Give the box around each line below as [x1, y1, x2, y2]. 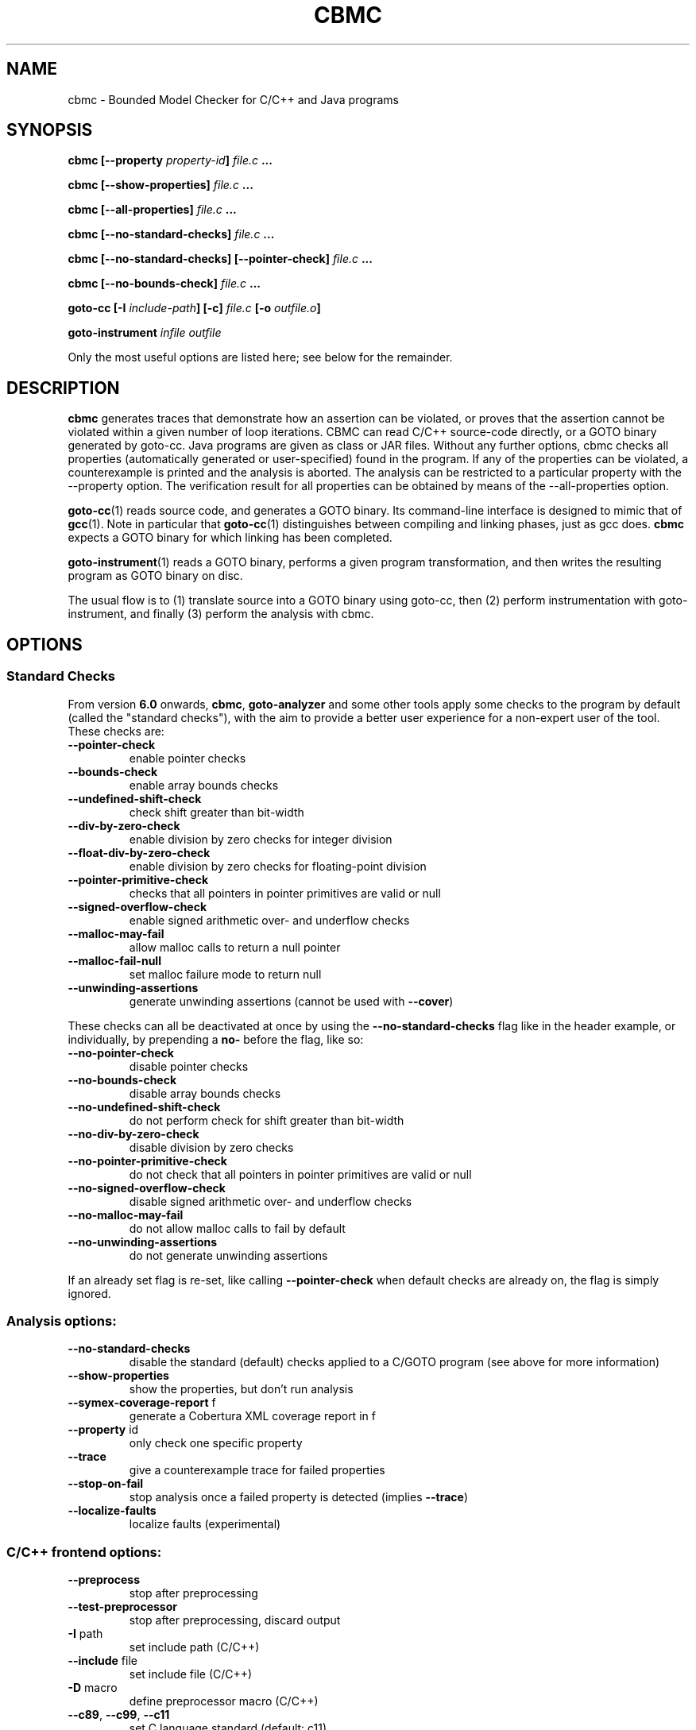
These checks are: [68, 724, 164, 738]
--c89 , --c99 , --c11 [68, 1708, 170, 1721]
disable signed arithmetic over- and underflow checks [129, 1194, 412, 1208]
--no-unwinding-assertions [68, 1234, 218, 1249]
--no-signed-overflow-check [68, 1180, 226, 1195]
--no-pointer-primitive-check [68, 1153, 227, 1168]
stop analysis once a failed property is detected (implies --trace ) [129, 1490, 469, 1504]
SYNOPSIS [6, 120, 93, 141]
